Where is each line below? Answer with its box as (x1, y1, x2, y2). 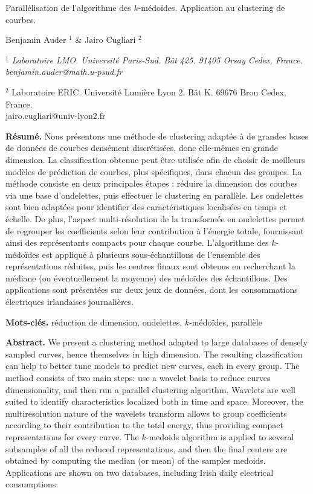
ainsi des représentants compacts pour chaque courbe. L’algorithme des (5, 236, 269, 249)
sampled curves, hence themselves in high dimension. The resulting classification (5, 347, 303, 360)
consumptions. (5, 478, 59, 490)
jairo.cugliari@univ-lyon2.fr (5, 109, 106, 122)
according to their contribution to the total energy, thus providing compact (5, 419, 283, 431)
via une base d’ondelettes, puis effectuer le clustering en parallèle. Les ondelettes (5, 188, 303, 201)
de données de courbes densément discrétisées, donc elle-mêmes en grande (5, 141, 278, 154)
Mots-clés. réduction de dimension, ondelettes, (5, 315, 182, 328)
